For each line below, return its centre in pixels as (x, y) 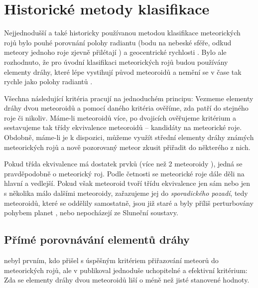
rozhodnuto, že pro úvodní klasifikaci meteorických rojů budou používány (116, 62)
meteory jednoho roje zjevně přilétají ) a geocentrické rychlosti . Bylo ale (115, 52)
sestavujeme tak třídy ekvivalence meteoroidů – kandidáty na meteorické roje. (123, 127)
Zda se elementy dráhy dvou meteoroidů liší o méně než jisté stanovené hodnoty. (127, 280)
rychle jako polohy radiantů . (48, 81)
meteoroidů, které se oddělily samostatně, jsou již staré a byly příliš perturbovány (129, 203)
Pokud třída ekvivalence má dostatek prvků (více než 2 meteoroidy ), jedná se (123, 164)
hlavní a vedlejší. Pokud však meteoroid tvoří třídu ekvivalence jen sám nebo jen (127, 183)
